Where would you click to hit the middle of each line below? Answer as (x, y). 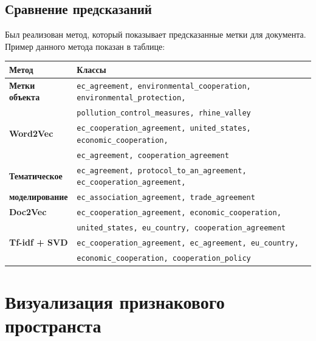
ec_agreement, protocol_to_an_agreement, (162, 170)
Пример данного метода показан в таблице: (85, 46)
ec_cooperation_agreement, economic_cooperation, (179, 213)
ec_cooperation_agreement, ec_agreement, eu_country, (188, 243)
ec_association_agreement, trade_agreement (166, 198)
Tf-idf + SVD (39, 242)
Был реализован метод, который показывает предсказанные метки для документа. (156, 34)
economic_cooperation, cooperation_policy (164, 258)
